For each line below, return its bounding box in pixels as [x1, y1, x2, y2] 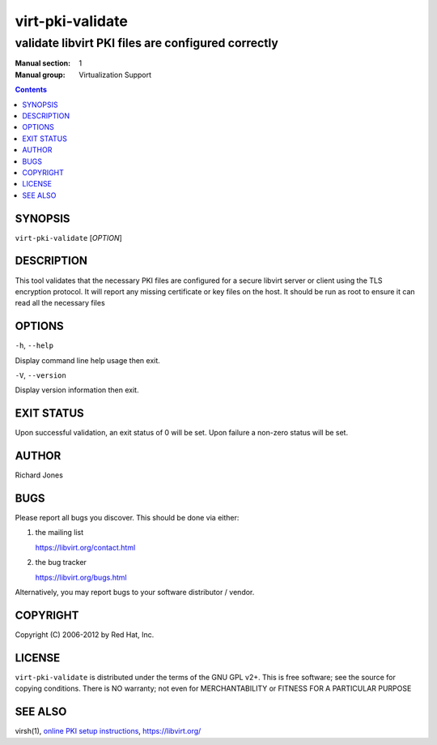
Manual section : [15, 58, 71, 68]
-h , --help [15, 340, 54, 350]
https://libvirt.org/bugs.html [35, 572, 127, 582]
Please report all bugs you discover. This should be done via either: [15, 513, 240, 523]
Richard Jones [15, 470, 64, 480]
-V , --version [15, 370, 66, 380]
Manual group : [15, 70, 66, 79]
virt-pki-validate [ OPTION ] [15, 233, 123, 242]
